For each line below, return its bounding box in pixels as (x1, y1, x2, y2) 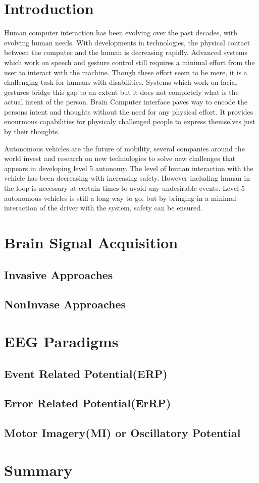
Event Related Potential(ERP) (4, 365, 168, 381)
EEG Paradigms (4, 331, 119, 351)
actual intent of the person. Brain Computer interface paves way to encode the (4, 96, 247, 107)
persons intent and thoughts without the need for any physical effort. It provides (4, 106, 253, 117)
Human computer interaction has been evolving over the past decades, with (4, 27, 237, 38)
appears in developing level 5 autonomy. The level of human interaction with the (4, 163, 253, 173)
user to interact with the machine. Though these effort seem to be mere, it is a (4, 67, 247, 77)
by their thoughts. (4, 126, 60, 137)
